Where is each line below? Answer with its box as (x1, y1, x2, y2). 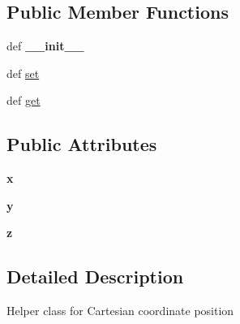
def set (6, 64, 40, 81)
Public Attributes (6, 132, 157, 157)
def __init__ (6, 37, 84, 54)
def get (6, 92, 41, 109)
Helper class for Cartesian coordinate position (6, 302, 234, 319)
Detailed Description (6, 264, 184, 289)
